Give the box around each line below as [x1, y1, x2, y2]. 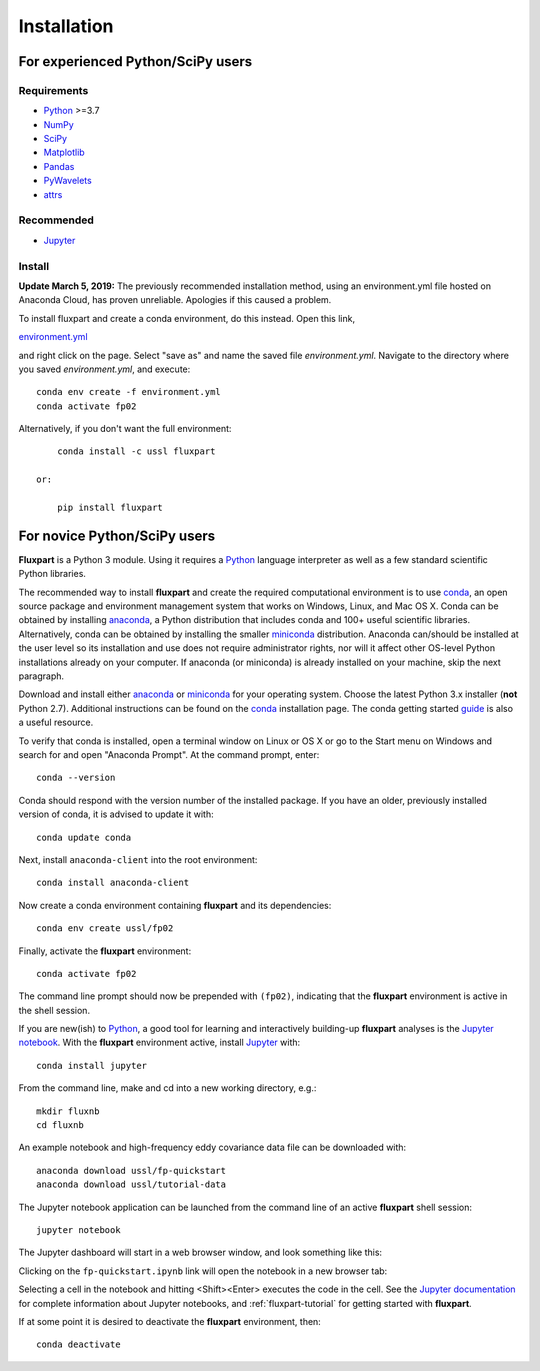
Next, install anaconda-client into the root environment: [18, 853, 258, 865]
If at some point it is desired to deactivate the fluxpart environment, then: [18, 1315, 322, 1327]
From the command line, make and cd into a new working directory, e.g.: [18, 1082, 317, 1094]
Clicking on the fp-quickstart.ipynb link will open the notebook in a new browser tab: [18, 1265, 388, 1277]
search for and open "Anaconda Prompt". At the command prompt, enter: [18, 749, 320, 760]
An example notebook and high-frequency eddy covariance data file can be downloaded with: [18, 1141, 407, 1154]
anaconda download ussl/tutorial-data [36, 1179, 227, 1190]
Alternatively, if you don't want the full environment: [18, 423, 232, 435]
